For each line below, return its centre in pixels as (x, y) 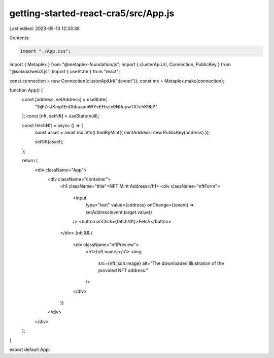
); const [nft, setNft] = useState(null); (61, 116)
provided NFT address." (123, 270)
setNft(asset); (49, 142)
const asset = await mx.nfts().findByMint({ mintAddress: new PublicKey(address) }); (123, 133)
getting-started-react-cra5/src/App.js (92, 13)
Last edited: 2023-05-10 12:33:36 (44, 28)
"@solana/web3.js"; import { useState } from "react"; (65, 72)
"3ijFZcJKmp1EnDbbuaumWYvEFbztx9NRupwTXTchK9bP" (96, 106)
